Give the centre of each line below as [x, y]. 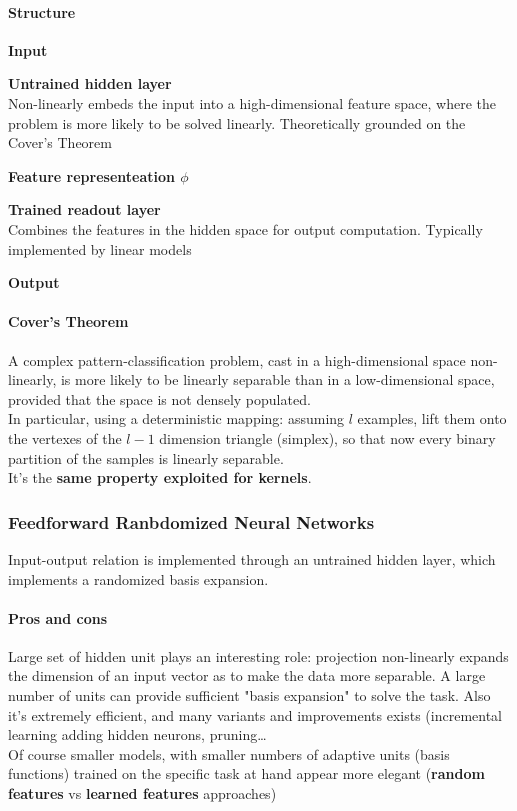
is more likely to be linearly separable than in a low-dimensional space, [277, 379]
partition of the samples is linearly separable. [146, 457]
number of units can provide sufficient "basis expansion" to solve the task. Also [249, 695]
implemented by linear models [100, 248]
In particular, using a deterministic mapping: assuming [176, 418]
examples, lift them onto [432, 418]
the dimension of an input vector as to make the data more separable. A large [247, 675]
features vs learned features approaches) [142, 793]
